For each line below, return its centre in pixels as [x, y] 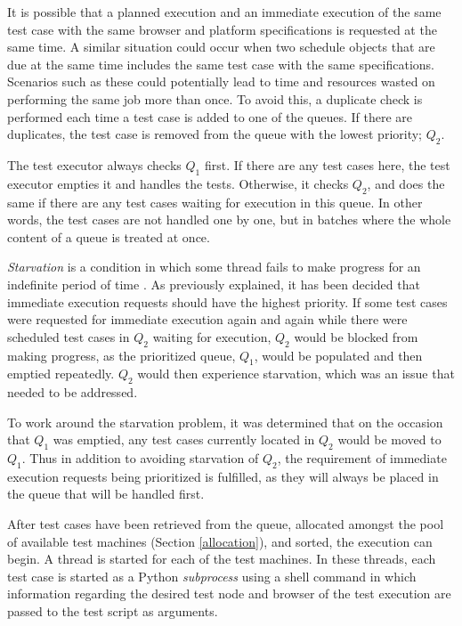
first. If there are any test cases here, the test [327, 164]
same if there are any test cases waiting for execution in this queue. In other [215, 202]
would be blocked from [356, 336]
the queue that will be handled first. [106, 494]
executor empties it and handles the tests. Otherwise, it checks [178, 183]
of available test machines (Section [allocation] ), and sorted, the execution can [220, 541]
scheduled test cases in [69, 336]
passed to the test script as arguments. [113, 611]
